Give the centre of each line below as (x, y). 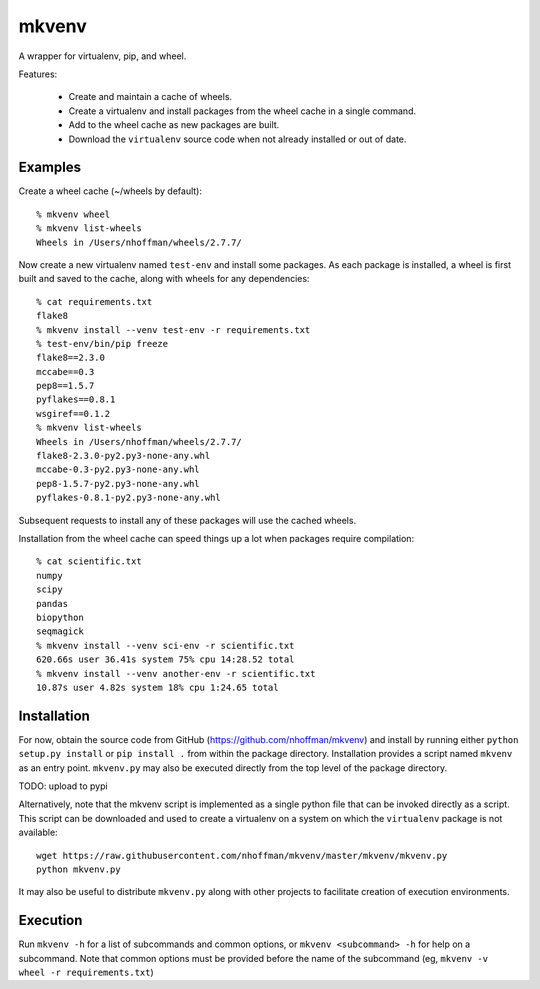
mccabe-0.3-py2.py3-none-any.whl (118, 469)
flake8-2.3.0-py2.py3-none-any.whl (123, 456)
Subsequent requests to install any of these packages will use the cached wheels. (187, 520)
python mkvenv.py (78, 869)
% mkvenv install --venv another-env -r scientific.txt (176, 673)
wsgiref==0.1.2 (73, 413)
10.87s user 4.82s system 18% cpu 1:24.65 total (157, 687)
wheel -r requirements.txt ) (86, 972)
